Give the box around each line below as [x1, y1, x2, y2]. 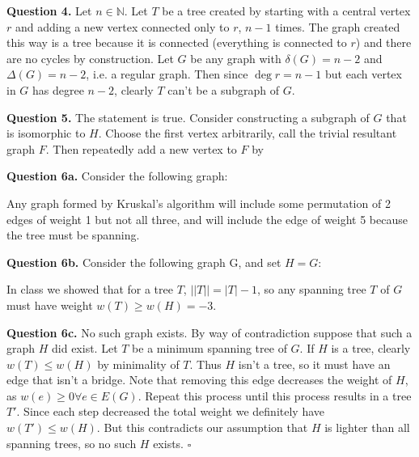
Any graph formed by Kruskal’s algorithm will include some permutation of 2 [6, 194, 391, 211]
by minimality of [97, 355, 180, 372]
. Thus [189, 355, 222, 372]
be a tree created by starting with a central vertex [162, 2, 411, 19]
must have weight [6, 296, 93, 313]
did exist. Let [52, 340, 118, 357]
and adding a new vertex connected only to [15, 18, 230, 35]
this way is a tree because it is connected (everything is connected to [6, 34, 347, 51]
